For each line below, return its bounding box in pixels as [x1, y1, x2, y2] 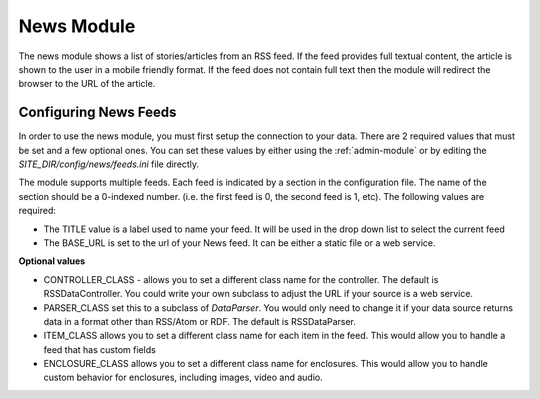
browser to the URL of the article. [18, 78, 156, 90]
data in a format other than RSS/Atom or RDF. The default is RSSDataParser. [43, 315, 357, 327]
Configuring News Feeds [18, 104, 177, 121]
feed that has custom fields [43, 343, 157, 355]
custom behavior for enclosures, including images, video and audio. [43, 371, 324, 384]
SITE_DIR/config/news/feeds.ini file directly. [18, 158, 200, 170]
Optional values [18, 255, 86, 267]
